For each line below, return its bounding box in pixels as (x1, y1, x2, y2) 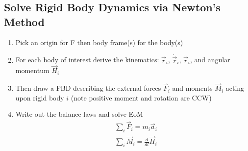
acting (225, 83, 245, 93)
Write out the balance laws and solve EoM (15, 109, 143, 119)
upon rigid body (15, 92, 64, 102)
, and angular (190, 54, 230, 65)
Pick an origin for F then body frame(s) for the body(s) (15, 37, 183, 47)
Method (4, 14, 45, 29)
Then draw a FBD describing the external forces (15, 83, 161, 93)
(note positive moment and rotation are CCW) (71, 92, 212, 102)
